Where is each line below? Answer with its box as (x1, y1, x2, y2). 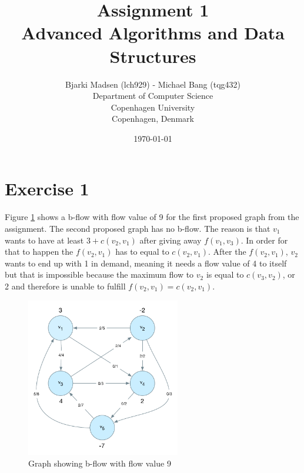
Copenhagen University (111, 101, 195, 113)
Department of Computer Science (92, 89, 213, 102)
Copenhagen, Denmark (112, 112, 194, 125)
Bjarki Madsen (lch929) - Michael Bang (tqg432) (65, 78, 240, 90)
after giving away (139, 234, 202, 246)
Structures (109, 44, 196, 68)
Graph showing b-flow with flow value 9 (28, 457, 171, 469)
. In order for (240, 234, 288, 246)
